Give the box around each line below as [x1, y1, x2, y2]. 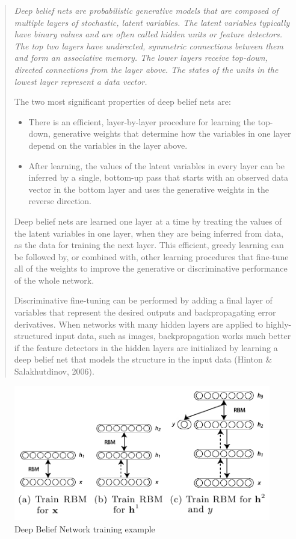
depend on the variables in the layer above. [28, 139, 188, 151]
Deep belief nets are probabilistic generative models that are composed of [14, 4, 279, 16]
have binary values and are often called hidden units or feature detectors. [14, 28, 283, 40]
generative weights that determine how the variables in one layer [53, 127, 291, 140]
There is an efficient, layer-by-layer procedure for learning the [28, 115, 255, 128]
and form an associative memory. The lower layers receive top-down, [14, 51, 268, 64]
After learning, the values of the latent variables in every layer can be [28, 159, 285, 172]
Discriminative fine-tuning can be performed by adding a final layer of [14, 294, 273, 307]
